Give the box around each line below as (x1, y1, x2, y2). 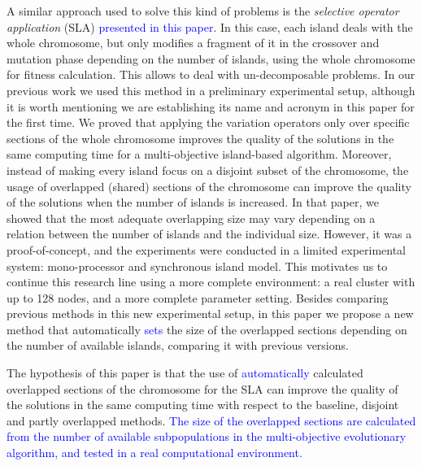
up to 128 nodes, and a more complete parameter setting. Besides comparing (7, 289, 389, 306)
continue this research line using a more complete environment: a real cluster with (7, 273, 415, 290)
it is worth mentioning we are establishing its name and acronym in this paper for (7, 98, 415, 115)
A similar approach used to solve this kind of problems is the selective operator (7, 2, 399, 19)
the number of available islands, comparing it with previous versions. (7, 337, 349, 354)
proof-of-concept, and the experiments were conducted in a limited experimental (7, 241, 407, 258)
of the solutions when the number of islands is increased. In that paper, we (7, 194, 379, 211)
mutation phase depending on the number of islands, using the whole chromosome (7, 50, 415, 67)
